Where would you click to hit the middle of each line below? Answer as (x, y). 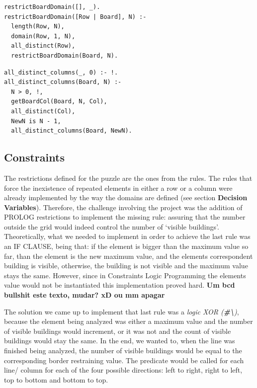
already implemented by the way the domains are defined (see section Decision (126, 197)
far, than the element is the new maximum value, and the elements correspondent (128, 256)
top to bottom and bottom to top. (56, 379)
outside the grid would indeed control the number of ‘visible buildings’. (112, 226)
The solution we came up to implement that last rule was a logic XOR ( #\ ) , (122, 311)
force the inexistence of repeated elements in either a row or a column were (118, 188)
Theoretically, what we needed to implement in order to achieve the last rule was (127, 236)
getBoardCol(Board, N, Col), (59, 102)
